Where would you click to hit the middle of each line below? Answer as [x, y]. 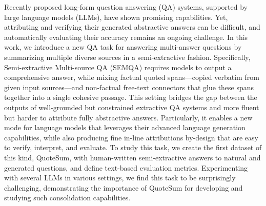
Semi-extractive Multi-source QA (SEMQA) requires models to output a [118, 67]
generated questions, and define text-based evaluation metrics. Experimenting [126, 167]
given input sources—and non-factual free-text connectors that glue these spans [129, 87]
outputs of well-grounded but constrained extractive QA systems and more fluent [132, 107]
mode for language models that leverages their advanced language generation [125, 127]
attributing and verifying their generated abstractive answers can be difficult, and [132, 27]
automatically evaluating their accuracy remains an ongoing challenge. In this [126, 37]
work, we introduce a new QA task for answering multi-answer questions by [123, 47]
